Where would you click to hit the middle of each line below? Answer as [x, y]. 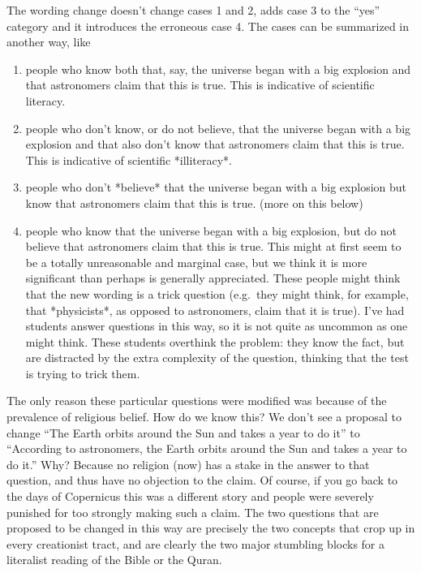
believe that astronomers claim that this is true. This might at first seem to [213, 246]
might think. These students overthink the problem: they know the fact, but [215, 341]
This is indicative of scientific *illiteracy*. [129, 159]
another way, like [49, 42]
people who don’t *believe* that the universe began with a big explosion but [216, 187]
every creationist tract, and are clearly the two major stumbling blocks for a [195, 543]
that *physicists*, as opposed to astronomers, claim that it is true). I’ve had [215, 310]
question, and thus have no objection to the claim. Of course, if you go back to [202, 480]
